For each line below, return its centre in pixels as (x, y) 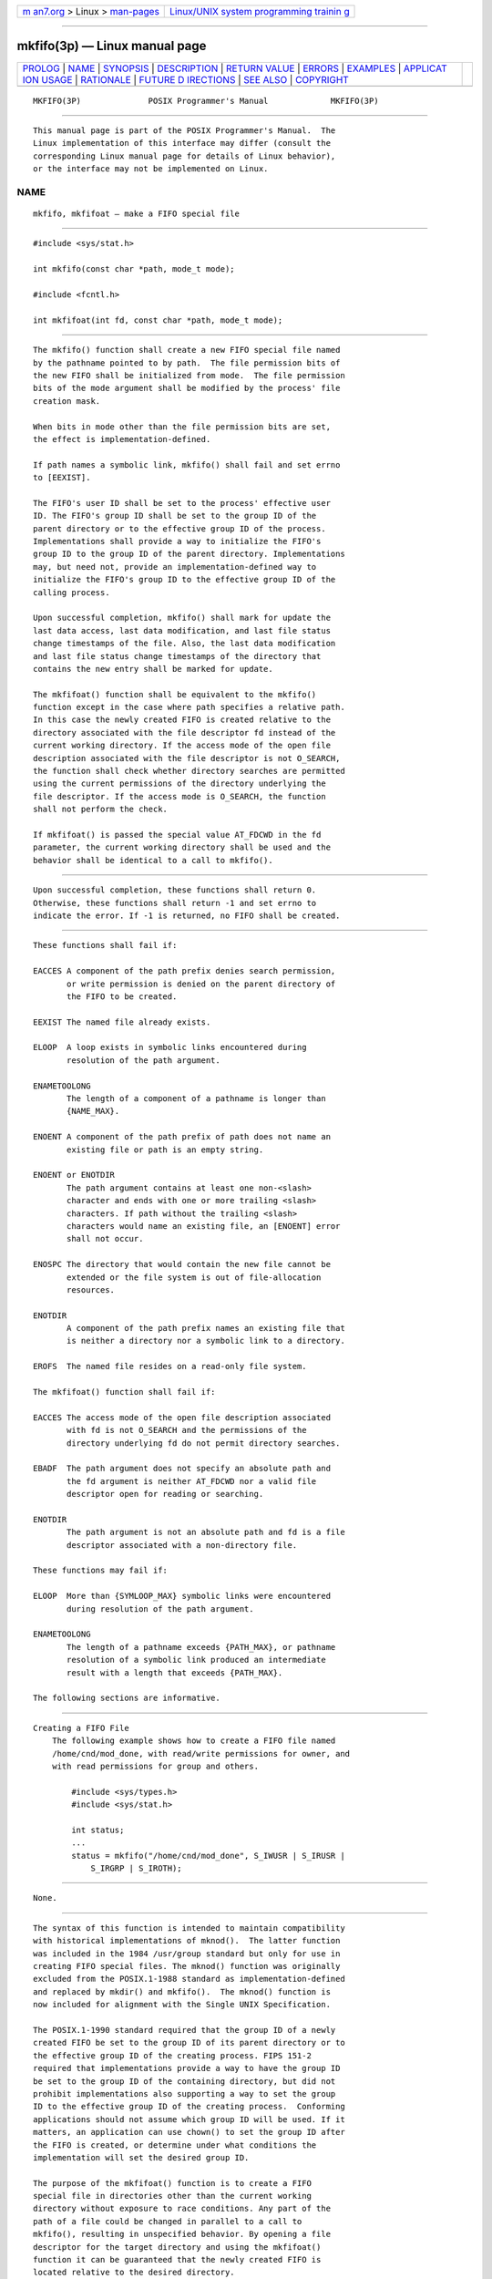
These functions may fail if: (101, 1571)
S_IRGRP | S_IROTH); (136, 1868)
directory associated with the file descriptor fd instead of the (184, 732)
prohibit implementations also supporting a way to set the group (184, 2093)
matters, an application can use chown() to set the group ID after (189, 2132)
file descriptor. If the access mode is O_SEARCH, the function (180, 796)
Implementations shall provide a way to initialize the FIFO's (177, 541)
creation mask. (67, 401)
